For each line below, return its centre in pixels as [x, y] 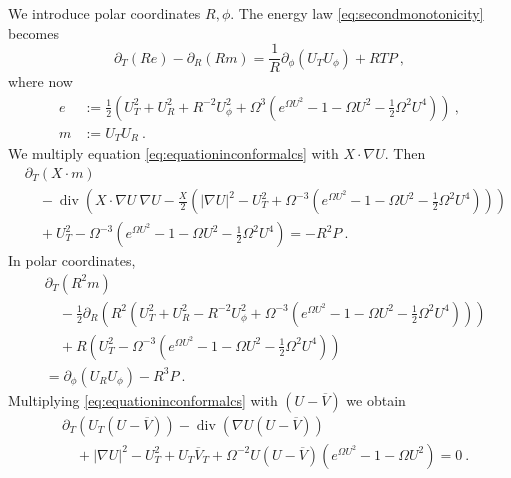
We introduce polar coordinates [104, 13]
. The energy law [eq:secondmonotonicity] [357, 13]
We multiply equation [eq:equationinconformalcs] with [173, 153]
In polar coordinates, [72, 260]
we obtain [376, 399]
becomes [34, 32]
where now [40, 81]
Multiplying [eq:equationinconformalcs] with [143, 399]
